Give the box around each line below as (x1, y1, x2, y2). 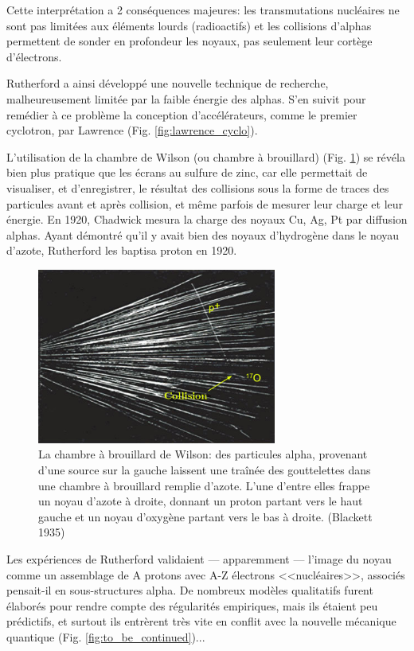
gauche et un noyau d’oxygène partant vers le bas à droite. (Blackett (38, 508, 373, 524)
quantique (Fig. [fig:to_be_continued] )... (6, 628, 205, 645)
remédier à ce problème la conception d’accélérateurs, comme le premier (6, 106, 357, 123)
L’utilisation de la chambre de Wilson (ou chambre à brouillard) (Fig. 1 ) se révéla (6, 148, 405, 165)
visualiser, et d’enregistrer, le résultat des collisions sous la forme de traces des (6, 179, 389, 196)
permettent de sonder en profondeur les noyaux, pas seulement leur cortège (6, 33, 373, 49)
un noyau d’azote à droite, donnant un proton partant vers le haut (38, 493, 363, 509)
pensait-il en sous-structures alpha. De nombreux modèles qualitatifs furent (6, 582, 373, 598)
